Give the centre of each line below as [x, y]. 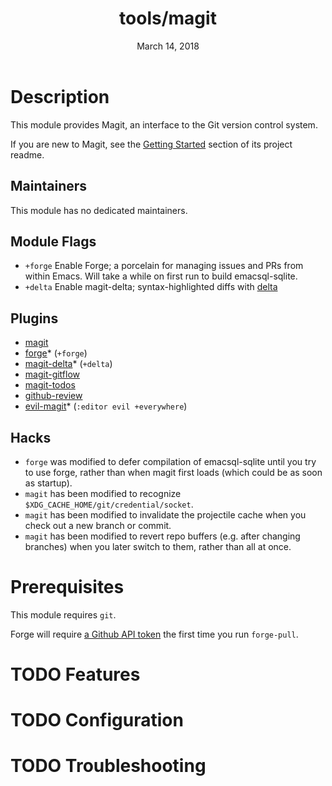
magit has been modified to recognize [103, 493]
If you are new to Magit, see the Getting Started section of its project [151, 144]
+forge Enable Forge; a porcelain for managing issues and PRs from [164, 266]
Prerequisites [67, 587]
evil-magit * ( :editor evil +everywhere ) [106, 406]
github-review [53, 396]
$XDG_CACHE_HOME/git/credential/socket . [109, 504]
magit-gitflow [52, 374]
